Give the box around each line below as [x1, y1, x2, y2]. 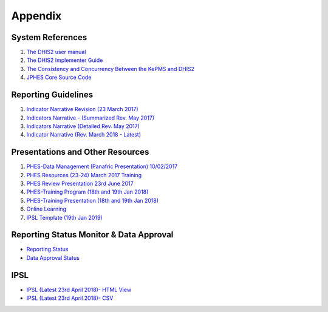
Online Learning [26, 205, 67, 212]
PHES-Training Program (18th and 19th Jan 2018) [26, 188, 149, 195]
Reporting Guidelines [11, 90, 94, 100]
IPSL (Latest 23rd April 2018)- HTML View [26, 286, 132, 293]
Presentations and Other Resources [11, 147, 149, 157]
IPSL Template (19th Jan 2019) [26, 214, 103, 221]
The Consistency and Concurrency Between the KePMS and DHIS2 [26, 65, 194, 72]
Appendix [11, 9, 62, 22]
